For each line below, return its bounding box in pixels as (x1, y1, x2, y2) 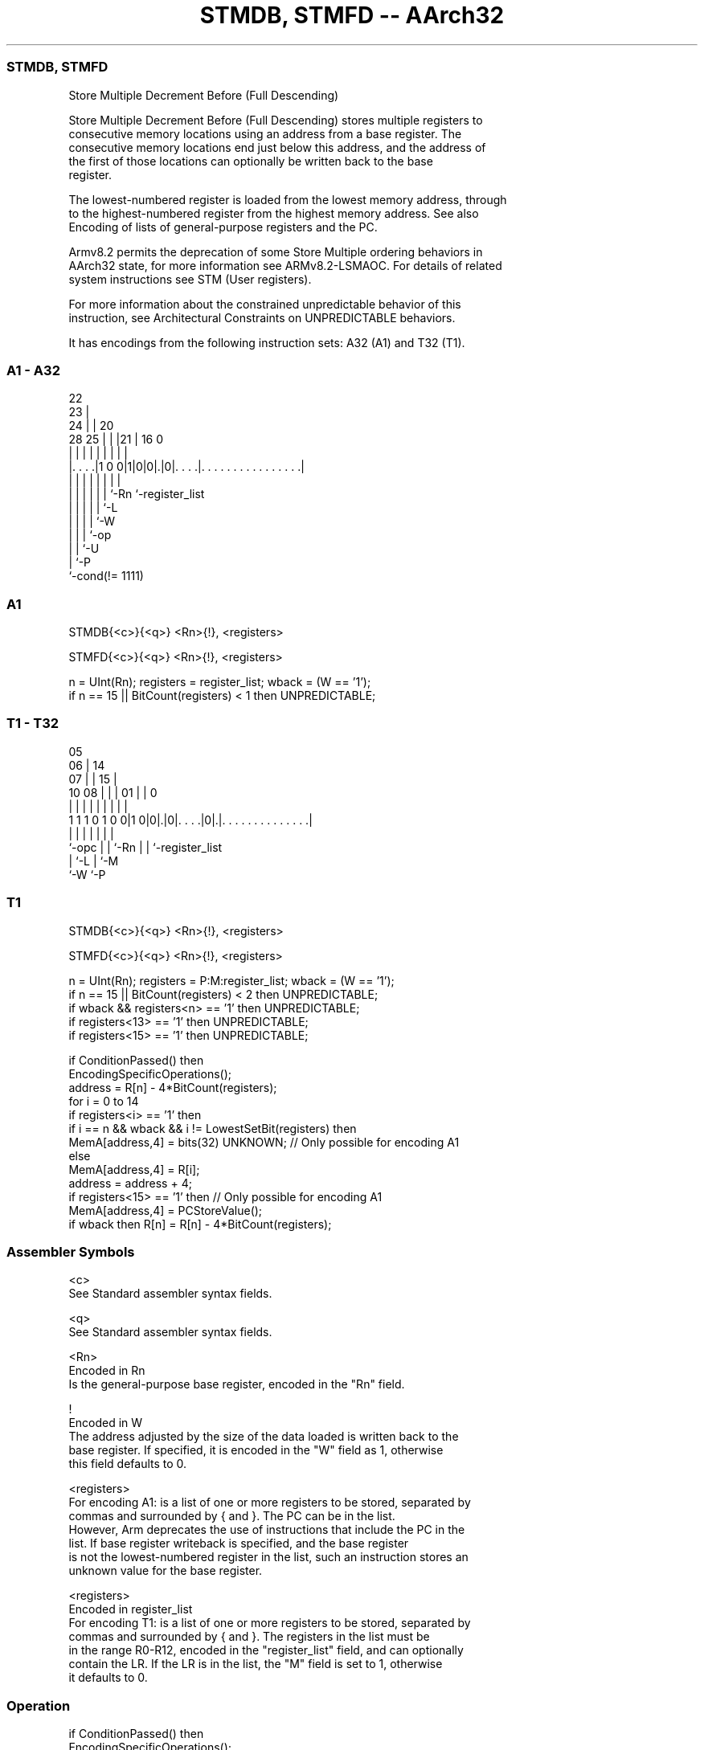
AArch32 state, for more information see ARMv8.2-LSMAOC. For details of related (68, 258, 502, 272)
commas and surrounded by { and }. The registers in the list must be (68, 1629, 430, 1644)
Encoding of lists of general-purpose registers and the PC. (68, 219, 378, 234)
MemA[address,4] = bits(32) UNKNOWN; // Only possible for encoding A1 (68, 1135, 460, 1149)
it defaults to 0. (68, 1670, 148, 1685)
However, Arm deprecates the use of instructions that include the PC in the (68, 1523, 465, 1537)
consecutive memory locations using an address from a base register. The (68, 126, 462, 141)
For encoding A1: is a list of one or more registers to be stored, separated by (68, 1495, 471, 1510)
